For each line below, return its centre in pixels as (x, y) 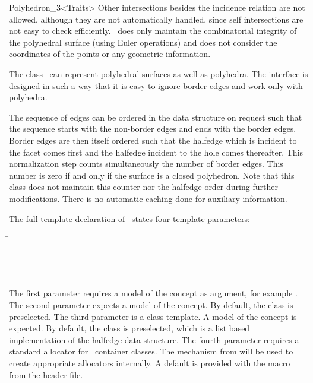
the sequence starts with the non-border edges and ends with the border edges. (153, 129)
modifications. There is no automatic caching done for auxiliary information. (148, 198)
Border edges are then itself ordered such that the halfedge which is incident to (153, 140)
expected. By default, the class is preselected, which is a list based (129, 328)
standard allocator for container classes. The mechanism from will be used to (151, 351)
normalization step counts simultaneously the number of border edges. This (146, 164)
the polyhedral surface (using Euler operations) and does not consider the (143, 42)
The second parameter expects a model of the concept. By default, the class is (151, 305)
